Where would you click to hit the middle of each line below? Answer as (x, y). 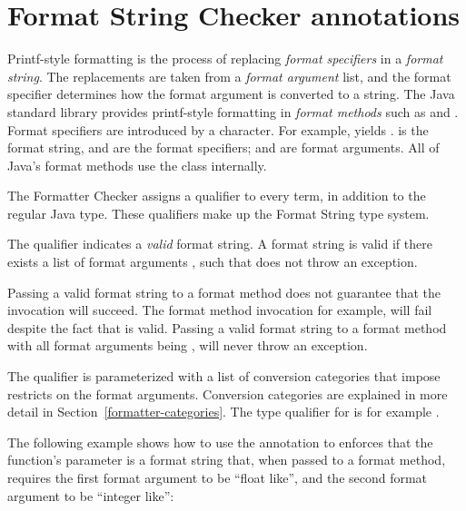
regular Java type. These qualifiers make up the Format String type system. (218, 213)
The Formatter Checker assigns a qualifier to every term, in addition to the (217, 196)
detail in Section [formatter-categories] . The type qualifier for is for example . (223, 412)
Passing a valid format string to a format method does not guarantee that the (224, 292)
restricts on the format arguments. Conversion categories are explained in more (228, 393)
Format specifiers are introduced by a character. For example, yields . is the (218, 129)
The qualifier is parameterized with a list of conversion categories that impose (224, 376)
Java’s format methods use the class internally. (137, 165)
